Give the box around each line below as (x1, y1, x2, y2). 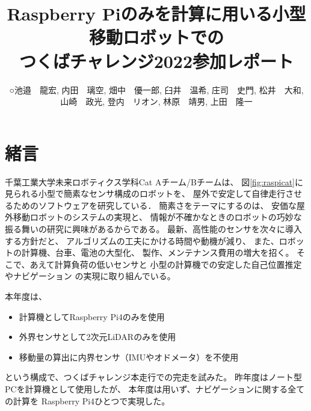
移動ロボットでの (88, 25, 224, 49)
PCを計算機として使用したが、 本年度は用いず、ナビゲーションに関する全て (5, 382, 305, 395)
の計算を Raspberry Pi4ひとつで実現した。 (5, 394, 170, 407)
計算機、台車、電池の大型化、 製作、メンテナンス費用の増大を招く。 (21, 246, 294, 259)
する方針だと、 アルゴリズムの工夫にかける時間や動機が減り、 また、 (5, 234, 279, 247)
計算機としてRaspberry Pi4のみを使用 (19, 310, 165, 323)
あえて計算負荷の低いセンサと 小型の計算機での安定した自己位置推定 (29, 258, 302, 270)
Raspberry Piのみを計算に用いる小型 (7, 1, 306, 26)
